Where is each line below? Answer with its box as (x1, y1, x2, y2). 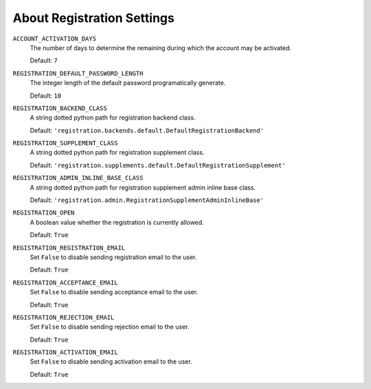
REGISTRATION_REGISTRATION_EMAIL (12, 244, 126, 252)
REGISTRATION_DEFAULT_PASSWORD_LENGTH (12, 69, 144, 77)
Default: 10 (30, 91, 62, 100)
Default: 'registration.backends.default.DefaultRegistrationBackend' (30, 126, 265, 134)
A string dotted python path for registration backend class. (30, 113, 196, 122)
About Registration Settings (12, 10, 175, 25)
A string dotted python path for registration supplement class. (30, 148, 205, 157)
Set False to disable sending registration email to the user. (30, 253, 197, 261)
